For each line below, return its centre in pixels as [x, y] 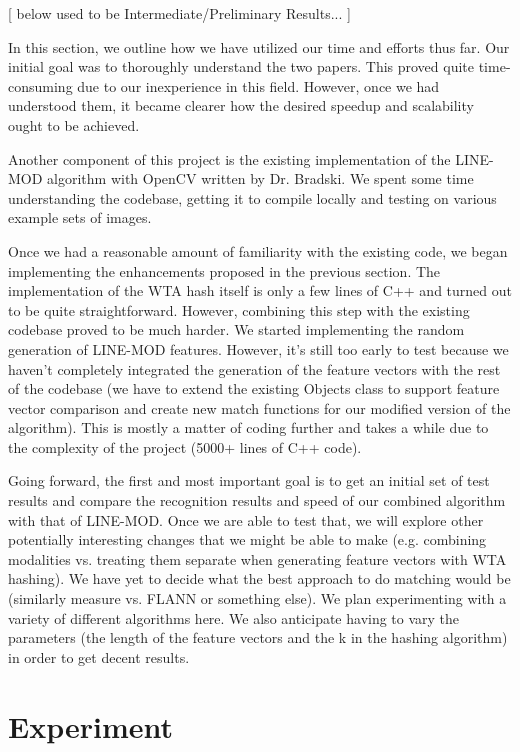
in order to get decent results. [99, 656]
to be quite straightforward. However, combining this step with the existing [239, 309]
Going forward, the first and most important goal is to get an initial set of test [249, 480]
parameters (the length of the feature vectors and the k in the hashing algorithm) [258, 637]
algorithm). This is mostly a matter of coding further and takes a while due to [248, 427]
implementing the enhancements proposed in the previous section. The [224, 270]
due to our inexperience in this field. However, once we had [258, 85]
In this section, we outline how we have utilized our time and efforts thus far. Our [259, 46]
